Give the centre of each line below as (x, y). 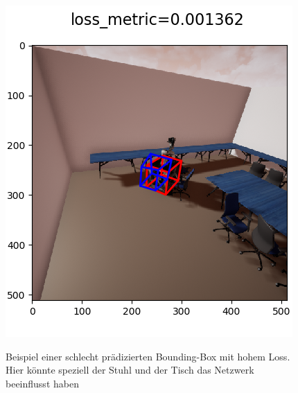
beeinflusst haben (42, 383)
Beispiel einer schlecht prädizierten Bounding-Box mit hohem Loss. (148, 356)
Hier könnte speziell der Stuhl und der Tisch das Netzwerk (130, 370)
